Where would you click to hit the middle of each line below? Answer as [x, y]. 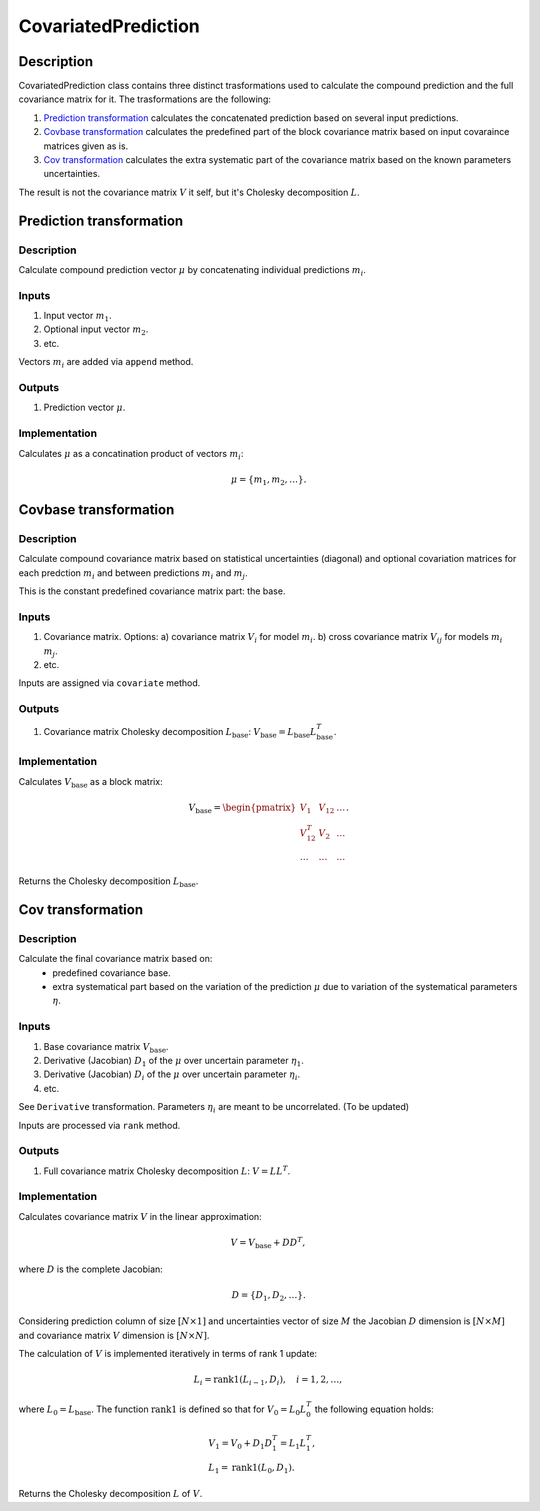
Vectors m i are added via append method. [106, 363]
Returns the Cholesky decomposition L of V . [110, 1494]
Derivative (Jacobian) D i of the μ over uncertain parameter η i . [172, 1075]
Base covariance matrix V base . [106, 1047]
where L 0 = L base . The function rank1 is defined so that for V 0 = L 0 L [162, 1410]
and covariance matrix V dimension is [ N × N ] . [114, 1335]
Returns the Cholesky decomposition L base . [108, 882]
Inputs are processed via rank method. [99, 1125]
